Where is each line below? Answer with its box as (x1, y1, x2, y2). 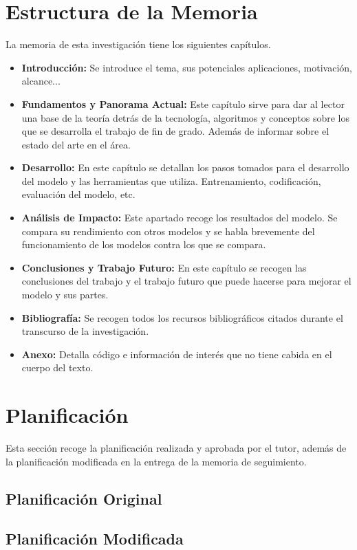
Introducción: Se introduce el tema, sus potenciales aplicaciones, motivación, (21, 60, 353, 74)
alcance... (21, 74, 61, 88)
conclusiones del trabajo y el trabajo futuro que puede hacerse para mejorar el (21, 274, 351, 288)
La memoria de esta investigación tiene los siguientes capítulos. (6, 37, 271, 52)
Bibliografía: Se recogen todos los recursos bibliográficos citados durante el (21, 310, 343, 324)
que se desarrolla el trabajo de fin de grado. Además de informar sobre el (21, 124, 329, 138)
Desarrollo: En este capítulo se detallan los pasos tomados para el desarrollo (21, 160, 349, 175)
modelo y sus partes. (21, 287, 109, 302)
